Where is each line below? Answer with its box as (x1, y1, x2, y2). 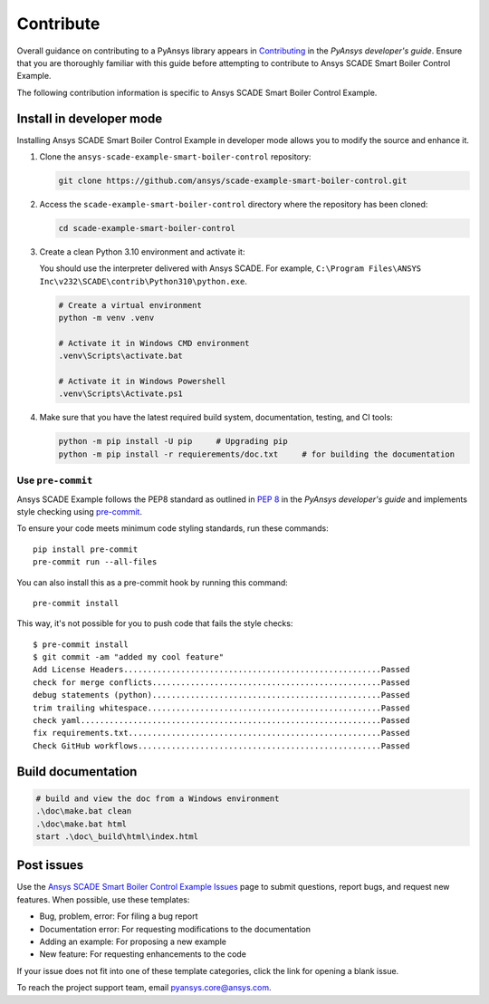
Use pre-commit (16, 474, 93, 487)
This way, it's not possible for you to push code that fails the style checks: (16, 618, 293, 629)
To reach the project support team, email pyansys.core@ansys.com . (16, 982, 272, 993)
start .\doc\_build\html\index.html (35, 831, 199, 842)
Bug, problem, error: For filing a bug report (39, 911, 198, 922)
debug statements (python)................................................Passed (33, 690, 410, 700)
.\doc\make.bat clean (35, 806, 132, 816)
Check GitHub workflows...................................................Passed (33, 740, 410, 751)
